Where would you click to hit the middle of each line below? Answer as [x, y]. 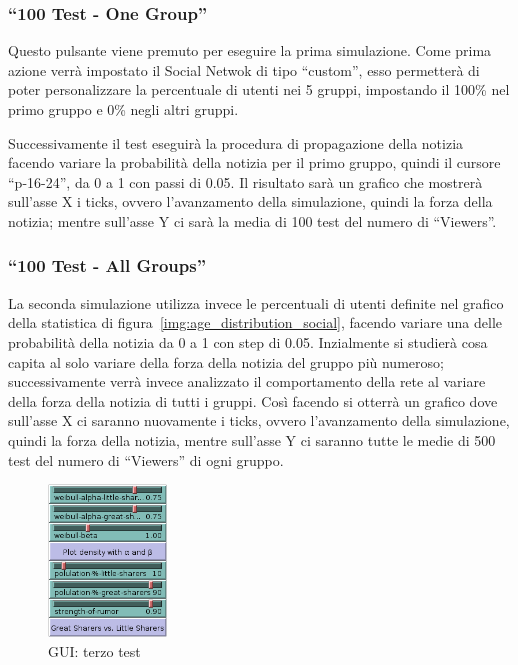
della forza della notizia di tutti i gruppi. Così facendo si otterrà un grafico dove [253, 400]
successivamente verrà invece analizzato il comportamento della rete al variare [247, 381]
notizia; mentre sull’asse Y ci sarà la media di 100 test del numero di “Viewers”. [252, 220]
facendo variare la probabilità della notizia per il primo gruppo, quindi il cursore [254, 162]
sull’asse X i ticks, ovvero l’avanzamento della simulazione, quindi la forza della [250, 201]
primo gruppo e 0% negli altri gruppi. [123, 109]
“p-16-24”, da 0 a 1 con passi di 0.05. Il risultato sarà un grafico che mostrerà [245, 181]
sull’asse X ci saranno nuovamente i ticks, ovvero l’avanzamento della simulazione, [259, 420]
